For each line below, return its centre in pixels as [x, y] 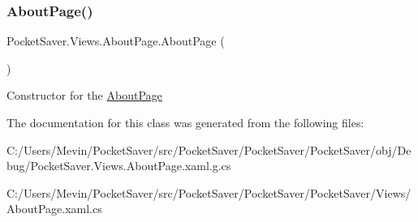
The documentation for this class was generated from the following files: [185, 122]
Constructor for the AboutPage [84, 95]
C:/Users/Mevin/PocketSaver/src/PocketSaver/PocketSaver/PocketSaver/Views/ [209, 192]
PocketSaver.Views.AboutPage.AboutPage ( [116, 41]
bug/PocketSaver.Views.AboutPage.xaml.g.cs [119, 166]
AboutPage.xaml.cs [54, 209]
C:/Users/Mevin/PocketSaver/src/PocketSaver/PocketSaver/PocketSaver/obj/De [209, 149]
